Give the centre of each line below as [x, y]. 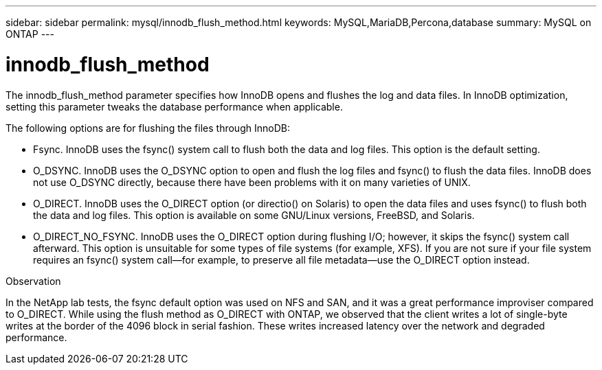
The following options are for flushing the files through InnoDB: [148, 128]
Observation [33, 281]
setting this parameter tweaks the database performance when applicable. [174, 106]
